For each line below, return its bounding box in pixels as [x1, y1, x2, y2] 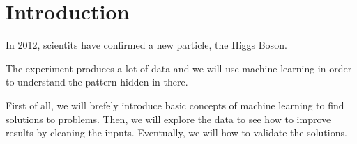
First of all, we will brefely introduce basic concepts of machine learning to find [6, 97, 344, 112]
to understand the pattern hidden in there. [6, 74, 188, 89]
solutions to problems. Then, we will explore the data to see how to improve [6, 111, 331, 126]
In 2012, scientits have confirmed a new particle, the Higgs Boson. [6, 38, 287, 52]
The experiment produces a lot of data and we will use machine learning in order [6, 61, 352, 75]
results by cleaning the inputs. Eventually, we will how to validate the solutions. [6, 125, 347, 140]
